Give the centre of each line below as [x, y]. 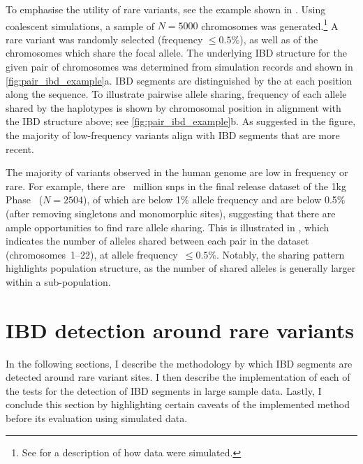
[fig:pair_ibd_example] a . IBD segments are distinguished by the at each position [179, 80]
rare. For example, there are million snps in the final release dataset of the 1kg [176, 186]
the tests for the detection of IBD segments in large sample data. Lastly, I [164, 390]
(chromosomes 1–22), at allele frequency [92, 254]
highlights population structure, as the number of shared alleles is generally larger [181, 268]
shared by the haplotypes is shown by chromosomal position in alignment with [173, 107]
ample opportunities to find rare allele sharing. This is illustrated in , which [168, 227]
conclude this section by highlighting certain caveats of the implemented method [178, 404]
